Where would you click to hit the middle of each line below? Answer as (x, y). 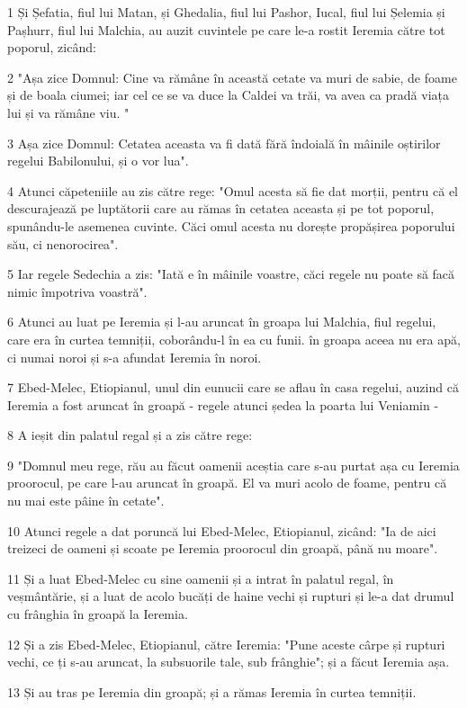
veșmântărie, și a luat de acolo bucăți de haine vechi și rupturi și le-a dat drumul (231, 596)
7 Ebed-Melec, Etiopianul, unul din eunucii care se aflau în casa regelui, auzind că (233, 387)
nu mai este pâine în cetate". (86, 501)
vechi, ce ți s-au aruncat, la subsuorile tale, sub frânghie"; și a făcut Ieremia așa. (229, 662)
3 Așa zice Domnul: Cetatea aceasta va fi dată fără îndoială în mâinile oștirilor (224, 143)
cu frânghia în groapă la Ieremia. (98, 614)
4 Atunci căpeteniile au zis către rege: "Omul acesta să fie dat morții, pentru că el (233, 190)
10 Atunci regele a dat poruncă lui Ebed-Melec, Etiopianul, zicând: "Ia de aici (222, 530)
